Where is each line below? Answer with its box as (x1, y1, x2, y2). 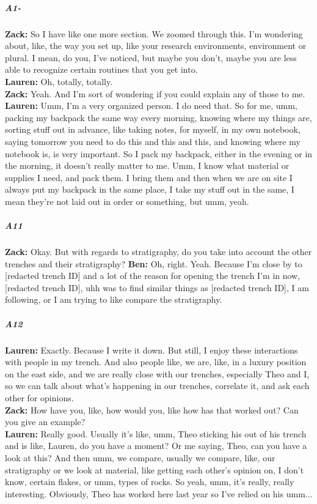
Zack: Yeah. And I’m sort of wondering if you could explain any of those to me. (5, 87, 305, 100)
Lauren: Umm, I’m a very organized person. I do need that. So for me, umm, (5, 99, 297, 112)
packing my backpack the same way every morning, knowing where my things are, (5, 111, 312, 124)
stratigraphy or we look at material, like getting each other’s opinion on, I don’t (5, 463, 304, 476)
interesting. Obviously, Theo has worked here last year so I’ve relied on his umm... (5, 487, 313, 500)
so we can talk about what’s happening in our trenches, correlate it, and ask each (5, 379, 310, 392)
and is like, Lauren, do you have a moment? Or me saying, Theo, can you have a (5, 439, 307, 452)
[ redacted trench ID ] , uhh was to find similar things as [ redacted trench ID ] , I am (5, 281, 309, 294)
